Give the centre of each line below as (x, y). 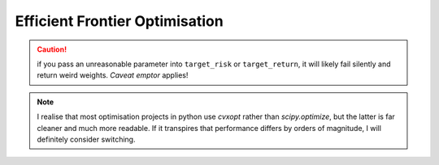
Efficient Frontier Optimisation (119, 21)
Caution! (52, 49)
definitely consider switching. (86, 139)
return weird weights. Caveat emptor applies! (113, 75)
